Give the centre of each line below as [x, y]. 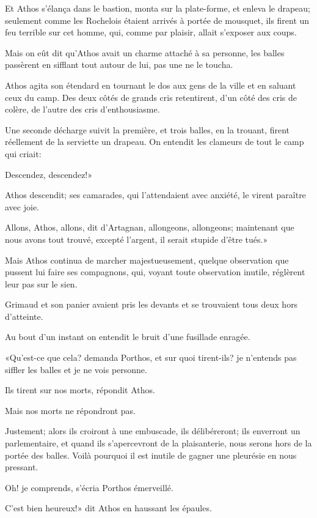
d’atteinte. [24, 316]
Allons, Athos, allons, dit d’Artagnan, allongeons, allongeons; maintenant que [150, 227]
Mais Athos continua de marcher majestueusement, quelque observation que [147, 260]
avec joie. [22, 206]
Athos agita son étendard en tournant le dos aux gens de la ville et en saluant [151, 85]
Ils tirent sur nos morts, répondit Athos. [80, 390]
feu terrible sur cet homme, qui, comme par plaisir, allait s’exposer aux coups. [151, 32]
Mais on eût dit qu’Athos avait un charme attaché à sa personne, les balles [145, 52]
